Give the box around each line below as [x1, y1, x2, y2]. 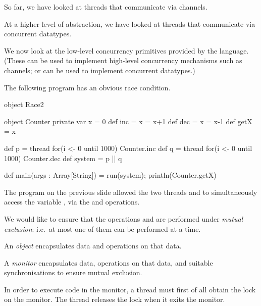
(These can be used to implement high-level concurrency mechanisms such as [4, 55, 242, 66]
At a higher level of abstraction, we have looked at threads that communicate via [4, 18, 255, 29]
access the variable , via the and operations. [4, 196, 140, 207]
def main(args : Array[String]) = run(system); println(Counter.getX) [4, 170, 217, 180]
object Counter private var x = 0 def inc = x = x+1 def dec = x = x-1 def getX [4, 116, 252, 126]
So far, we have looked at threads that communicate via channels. [4, 2, 207, 12]
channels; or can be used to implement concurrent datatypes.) [4, 65, 195, 75]
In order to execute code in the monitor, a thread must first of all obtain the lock [4, 284, 256, 294]
